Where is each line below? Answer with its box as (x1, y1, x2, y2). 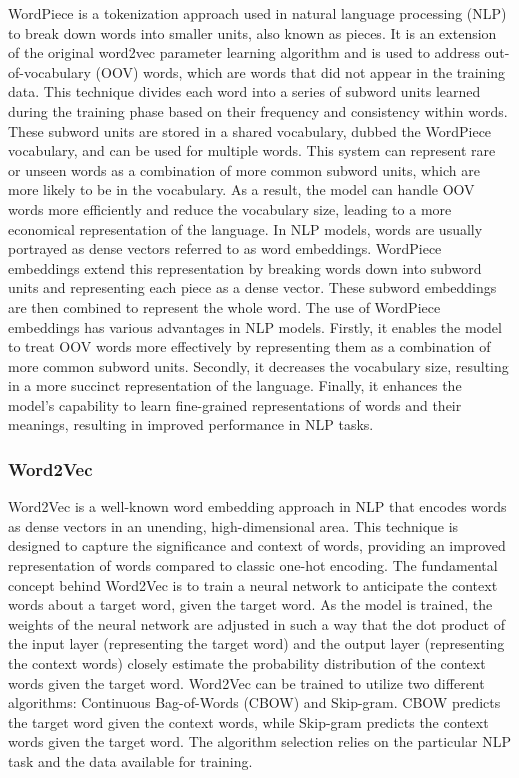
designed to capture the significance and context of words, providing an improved (8, 535, 506, 556)
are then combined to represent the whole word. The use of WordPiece (8, 296, 441, 317)
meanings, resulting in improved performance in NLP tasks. (8, 414, 374, 435)
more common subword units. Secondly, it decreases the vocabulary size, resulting (8, 355, 509, 376)
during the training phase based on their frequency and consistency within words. (8, 100, 508, 121)
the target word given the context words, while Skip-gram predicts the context (8, 711, 489, 732)
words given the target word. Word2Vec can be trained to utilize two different (8, 672, 485, 693)
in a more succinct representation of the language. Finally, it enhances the (8, 375, 462, 396)
